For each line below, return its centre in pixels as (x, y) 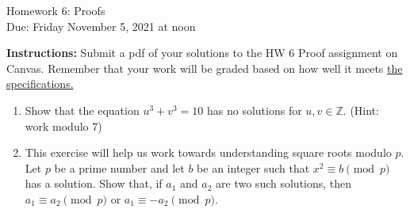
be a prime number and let (119, 167)
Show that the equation (82, 110)
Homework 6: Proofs (56, 10)
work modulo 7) (63, 126)
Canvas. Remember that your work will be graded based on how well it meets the (205, 68)
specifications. (40, 84)
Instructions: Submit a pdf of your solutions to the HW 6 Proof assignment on (202, 53)
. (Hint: (361, 110)
